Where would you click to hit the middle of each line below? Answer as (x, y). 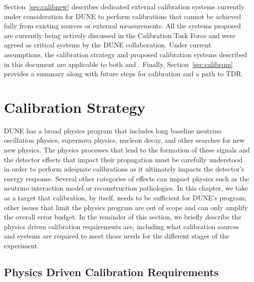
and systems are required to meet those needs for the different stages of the (117, 236)
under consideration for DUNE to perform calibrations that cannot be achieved (123, 16)
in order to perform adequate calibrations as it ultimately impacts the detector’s (124, 169)
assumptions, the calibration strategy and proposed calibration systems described (126, 54)
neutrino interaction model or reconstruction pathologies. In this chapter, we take (126, 188)
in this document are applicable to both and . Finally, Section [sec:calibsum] (118, 64)
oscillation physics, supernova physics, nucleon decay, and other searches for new (124, 140)
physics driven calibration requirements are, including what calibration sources (122, 226)
